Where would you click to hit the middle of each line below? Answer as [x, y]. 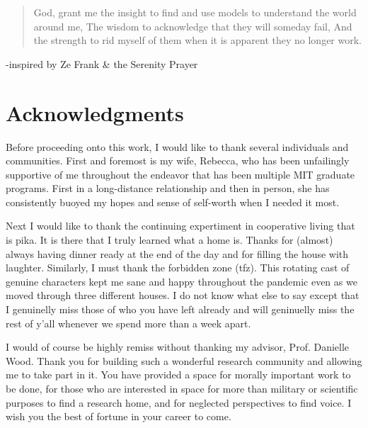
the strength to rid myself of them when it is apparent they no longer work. [197, 40]
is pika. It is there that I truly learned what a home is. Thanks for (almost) [169, 240]
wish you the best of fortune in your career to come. [119, 416]
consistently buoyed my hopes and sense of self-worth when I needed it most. [173, 202]
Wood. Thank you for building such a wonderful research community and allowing [184, 360]
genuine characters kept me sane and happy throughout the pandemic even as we [182, 281]
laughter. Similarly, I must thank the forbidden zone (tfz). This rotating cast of [178, 267]
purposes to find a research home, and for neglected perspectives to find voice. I [179, 402]
